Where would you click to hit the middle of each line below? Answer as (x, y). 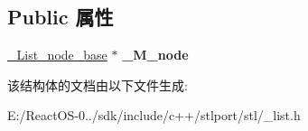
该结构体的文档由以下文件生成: (98, 84)
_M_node (155, 55)
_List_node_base (57, 55)
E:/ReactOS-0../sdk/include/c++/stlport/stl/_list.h (154, 115)
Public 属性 (61, 17)
